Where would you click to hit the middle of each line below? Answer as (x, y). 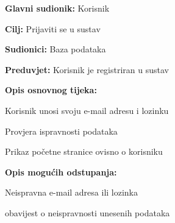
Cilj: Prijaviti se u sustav (53, 28)
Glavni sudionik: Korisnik (57, 8)
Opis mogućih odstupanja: (61, 172)
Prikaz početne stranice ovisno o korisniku (84, 151)
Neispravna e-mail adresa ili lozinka (72, 192)
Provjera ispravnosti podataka (61, 131)
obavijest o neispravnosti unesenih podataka (87, 212)
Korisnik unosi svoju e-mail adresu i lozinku (87, 110)
